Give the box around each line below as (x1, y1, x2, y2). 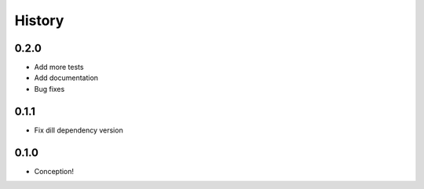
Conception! (34, 166, 75, 176)
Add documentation (34, 73, 98, 82)
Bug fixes (34, 84, 65, 93)
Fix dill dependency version (34, 125, 123, 135)
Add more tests (34, 63, 84, 72)
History (14, 12, 64, 29)
